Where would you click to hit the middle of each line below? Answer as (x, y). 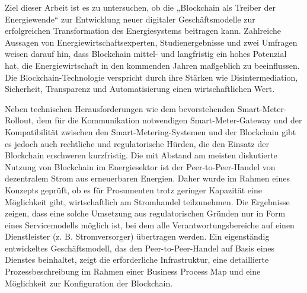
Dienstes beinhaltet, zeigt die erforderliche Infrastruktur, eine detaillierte (137, 259)
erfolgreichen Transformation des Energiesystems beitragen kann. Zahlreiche (143, 31)
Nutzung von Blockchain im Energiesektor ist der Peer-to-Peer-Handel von (140, 166)
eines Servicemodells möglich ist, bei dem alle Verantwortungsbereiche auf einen (150, 224)
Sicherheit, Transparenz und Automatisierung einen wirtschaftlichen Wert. (140, 89)
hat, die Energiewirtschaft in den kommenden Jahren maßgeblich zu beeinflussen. (152, 65)
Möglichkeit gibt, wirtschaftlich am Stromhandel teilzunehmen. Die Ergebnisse (147, 201)
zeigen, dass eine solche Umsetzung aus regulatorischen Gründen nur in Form (145, 213)
